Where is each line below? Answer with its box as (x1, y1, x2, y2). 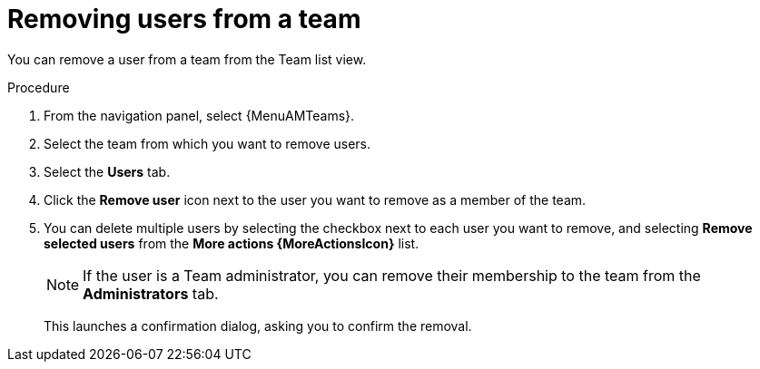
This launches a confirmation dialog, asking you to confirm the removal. (44, 317, 472, 334)
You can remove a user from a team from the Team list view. (7, 51, 367, 67)
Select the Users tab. (44, 163, 171, 180)
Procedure (7, 79, 70, 95)
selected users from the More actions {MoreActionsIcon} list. (44, 235, 419, 251)
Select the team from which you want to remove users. (44, 135, 371, 151)
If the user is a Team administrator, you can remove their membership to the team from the (83, 266, 701, 285)
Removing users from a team (7, 4, 361, 34)
